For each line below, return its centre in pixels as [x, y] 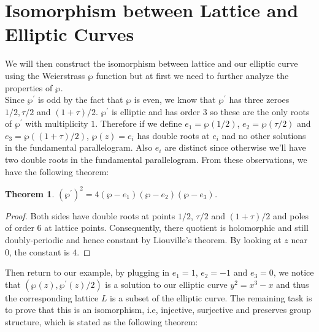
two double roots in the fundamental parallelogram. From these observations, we [156, 160]
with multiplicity [57, 123]
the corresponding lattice [52, 297]
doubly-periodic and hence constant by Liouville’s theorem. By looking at [143, 239]
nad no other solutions [264, 135]
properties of [29, 87]
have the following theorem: [57, 171]
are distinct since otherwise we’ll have [235, 147]
